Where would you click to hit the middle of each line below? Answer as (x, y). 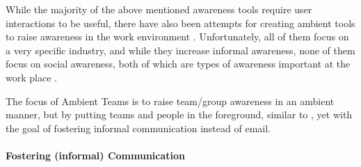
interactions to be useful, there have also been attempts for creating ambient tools (180, 23)
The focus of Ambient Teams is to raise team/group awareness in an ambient (170, 101)
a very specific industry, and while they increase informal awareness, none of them (180, 50)
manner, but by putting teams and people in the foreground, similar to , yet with (179, 114)
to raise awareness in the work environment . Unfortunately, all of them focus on (177, 37)
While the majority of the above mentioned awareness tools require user (159, 9)
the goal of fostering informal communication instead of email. (138, 128)
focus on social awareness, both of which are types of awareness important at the (178, 64)
